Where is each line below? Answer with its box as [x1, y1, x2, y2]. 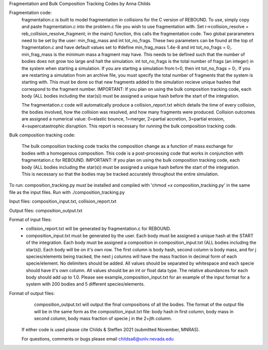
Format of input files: [9, 216, 52, 223]
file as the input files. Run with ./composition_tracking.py [9, 189, 125, 195]
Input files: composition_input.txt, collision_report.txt [9, 198, 117, 204]
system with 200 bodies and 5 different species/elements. [26, 281, 145, 287]
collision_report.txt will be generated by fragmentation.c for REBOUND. [26, 226, 171, 232]
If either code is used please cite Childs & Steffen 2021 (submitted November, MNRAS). [21, 327, 200, 333]
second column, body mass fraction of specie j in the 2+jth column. [34, 315, 172, 322]
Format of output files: [9, 290, 55, 296]
